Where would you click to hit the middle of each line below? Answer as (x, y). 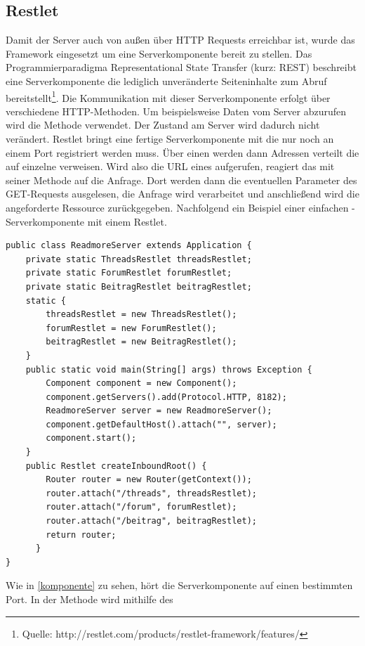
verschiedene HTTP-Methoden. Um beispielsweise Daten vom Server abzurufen (176, 111)
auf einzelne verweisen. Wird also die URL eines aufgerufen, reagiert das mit (170, 166)
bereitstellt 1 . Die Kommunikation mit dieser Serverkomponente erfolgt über (168, 96)
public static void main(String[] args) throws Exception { (169, 369)
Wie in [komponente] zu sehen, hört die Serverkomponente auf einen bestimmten (179, 585)
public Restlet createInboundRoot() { (116, 466)
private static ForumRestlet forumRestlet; (129, 273)
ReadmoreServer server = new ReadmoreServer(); (159, 411)
